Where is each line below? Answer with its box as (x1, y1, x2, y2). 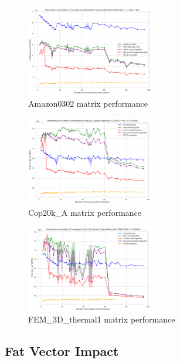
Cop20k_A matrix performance (28, 206, 142, 218)
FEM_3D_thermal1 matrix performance (28, 313, 175, 325)
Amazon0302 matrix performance (28, 97, 148, 110)
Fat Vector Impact (5, 342, 119, 360)
